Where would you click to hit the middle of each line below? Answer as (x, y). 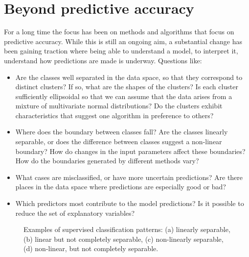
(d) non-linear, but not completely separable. (91, 248)
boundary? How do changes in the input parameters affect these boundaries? (130, 151)
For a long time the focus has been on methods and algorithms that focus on (119, 32)
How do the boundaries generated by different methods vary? (107, 161)
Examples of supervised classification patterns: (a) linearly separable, (127, 229)
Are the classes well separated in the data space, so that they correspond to (129, 77)
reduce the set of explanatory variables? (75, 213)
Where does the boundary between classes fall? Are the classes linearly (122, 132)
